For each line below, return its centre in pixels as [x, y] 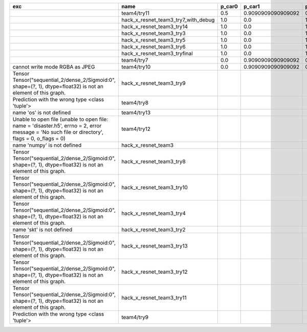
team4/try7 [135, 60]
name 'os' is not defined [42, 113]
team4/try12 [136, 129]
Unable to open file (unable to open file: [60, 119]
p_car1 [251, 6]
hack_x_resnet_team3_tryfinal [157, 53]
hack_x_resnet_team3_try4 [153, 213]
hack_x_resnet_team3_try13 [154, 246]
